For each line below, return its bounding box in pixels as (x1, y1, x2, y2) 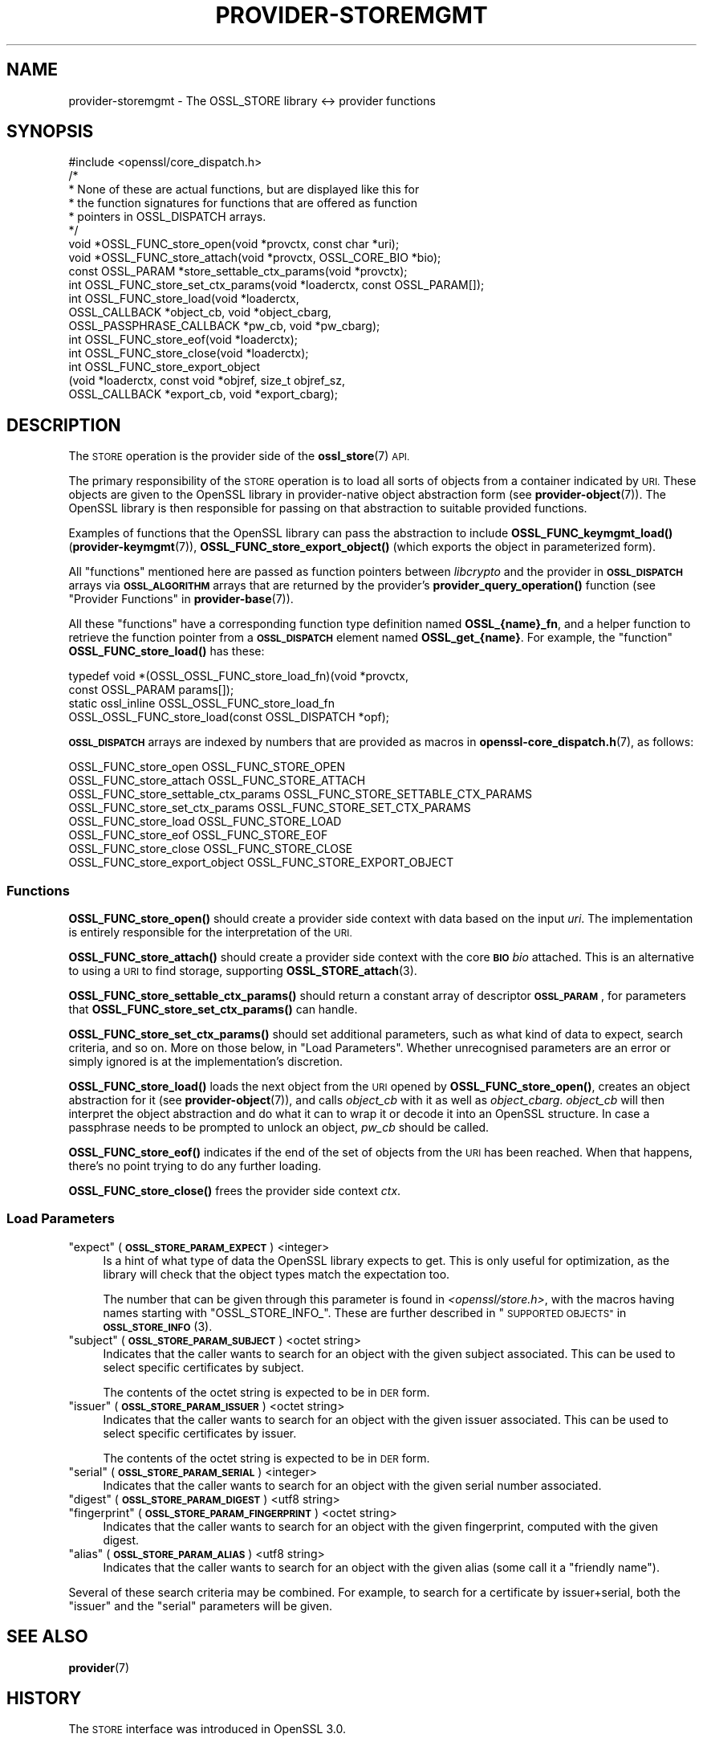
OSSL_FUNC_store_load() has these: (68, 644, 265, 659)
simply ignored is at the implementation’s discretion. (68, 1055, 343, 1069)
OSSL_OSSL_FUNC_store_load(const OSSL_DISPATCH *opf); (68, 710, 390, 724)
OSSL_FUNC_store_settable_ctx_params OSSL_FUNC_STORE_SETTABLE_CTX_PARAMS (68, 787, 533, 802)
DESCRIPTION (6, 414, 121, 435)
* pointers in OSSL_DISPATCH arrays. (68, 210, 266, 224)
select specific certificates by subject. (103, 1360, 304, 1374)
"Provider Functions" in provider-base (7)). (68, 592, 294, 606)
